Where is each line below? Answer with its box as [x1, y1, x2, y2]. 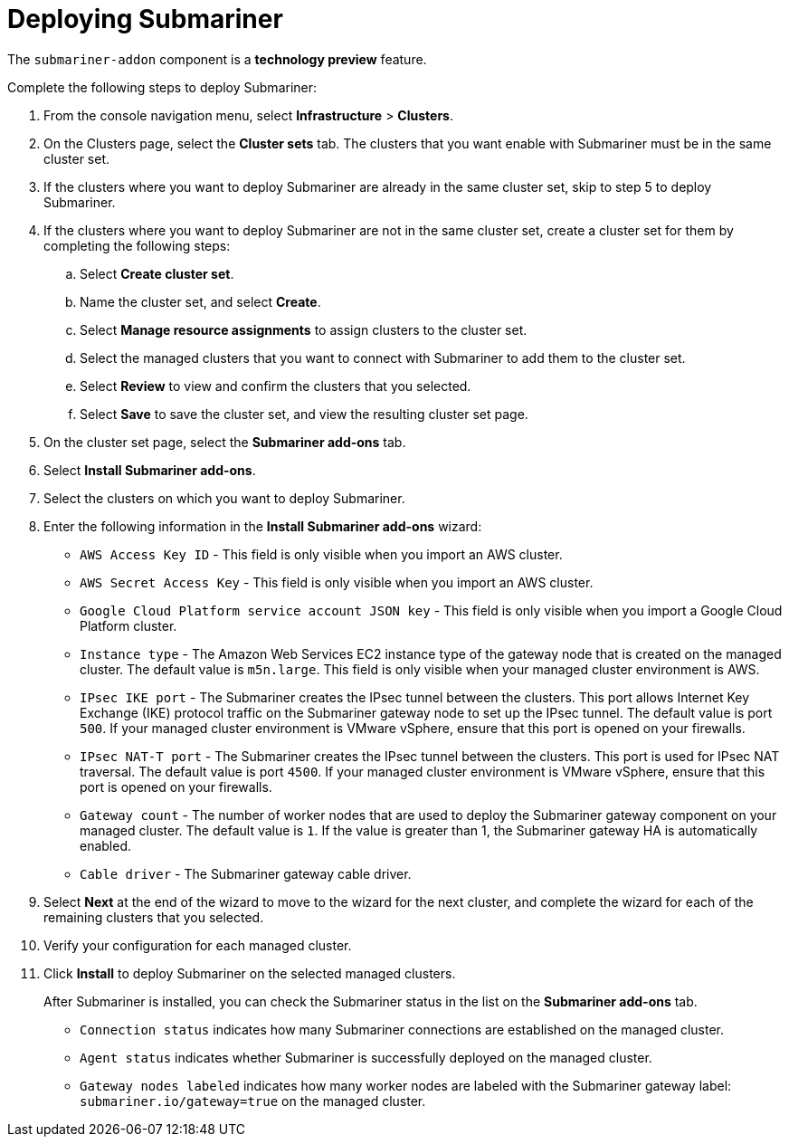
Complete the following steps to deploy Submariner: [7, 79, 318, 95]
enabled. [80, 837, 132, 853]
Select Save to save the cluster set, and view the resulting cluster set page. [80, 405, 528, 422]
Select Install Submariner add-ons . [43, 462, 256, 478]
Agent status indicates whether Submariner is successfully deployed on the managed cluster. [80, 1049, 652, 1065]
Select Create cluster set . [80, 265, 234, 281]
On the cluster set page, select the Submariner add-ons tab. [43, 434, 406, 450]
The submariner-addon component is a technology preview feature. [7, 51, 427, 67]
